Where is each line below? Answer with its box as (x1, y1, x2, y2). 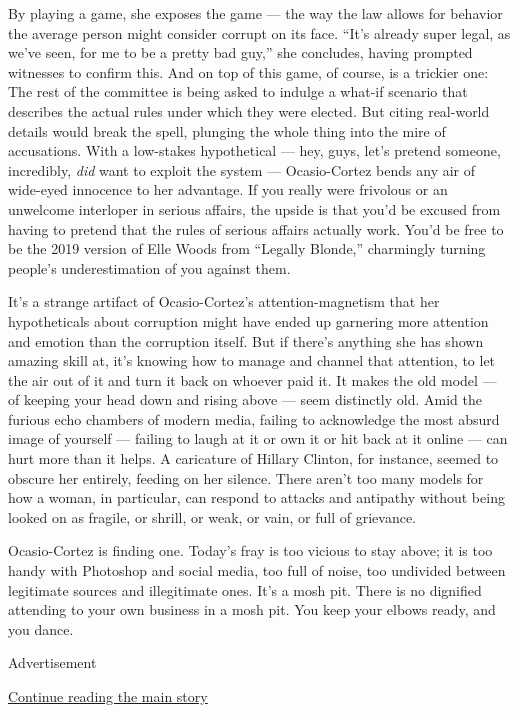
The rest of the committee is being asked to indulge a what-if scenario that (8, 81, 468, 102)
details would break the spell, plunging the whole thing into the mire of (8, 120, 446, 141)
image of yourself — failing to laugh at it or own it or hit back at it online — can (8, 428, 508, 449)
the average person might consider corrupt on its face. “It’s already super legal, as (8, 22, 511, 43)
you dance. (8, 618, 74, 639)
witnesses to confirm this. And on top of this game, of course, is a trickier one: (8, 61, 489, 82)
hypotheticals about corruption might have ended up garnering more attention (8, 310, 489, 331)
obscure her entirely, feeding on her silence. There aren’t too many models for (8, 467, 484, 488)
